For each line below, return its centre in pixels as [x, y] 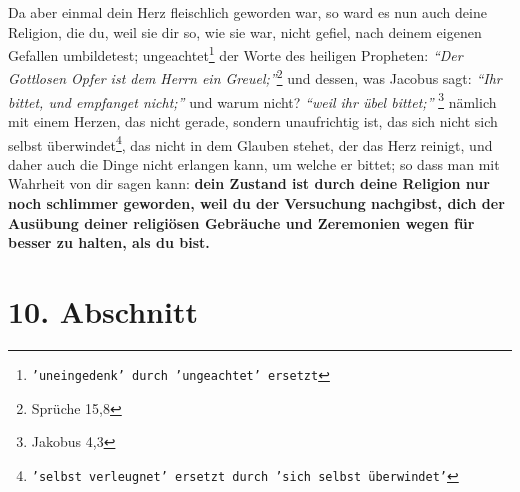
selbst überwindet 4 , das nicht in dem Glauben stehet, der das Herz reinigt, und [250, 143]
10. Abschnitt [103, 310]
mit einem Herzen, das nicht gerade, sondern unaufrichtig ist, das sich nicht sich [253, 120]
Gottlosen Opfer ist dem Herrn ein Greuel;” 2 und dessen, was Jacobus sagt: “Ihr [255, 77]
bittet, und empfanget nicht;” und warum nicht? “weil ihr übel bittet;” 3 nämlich [252, 100]
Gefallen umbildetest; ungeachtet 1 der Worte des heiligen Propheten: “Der [235, 53]
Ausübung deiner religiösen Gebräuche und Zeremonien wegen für [241, 222]
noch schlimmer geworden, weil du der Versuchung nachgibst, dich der [256, 202]
